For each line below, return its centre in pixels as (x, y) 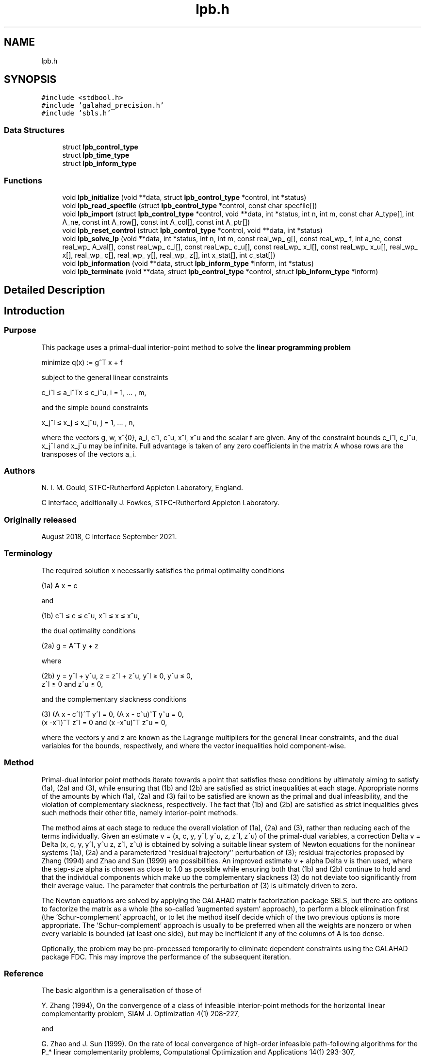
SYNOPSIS (30, 80)
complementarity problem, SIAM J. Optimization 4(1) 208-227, (140, 1014)
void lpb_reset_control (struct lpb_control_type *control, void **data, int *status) (192, 230)
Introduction (34, 311)
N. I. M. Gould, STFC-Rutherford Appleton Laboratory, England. (142, 488)
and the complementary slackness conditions (114, 699)
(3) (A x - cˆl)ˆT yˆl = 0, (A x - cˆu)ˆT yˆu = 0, (113, 714)
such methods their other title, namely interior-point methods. (140, 812)
